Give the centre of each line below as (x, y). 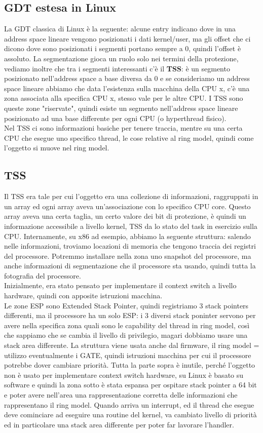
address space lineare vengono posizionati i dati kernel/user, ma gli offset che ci (127, 38)
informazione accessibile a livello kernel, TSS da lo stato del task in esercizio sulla (131, 226)
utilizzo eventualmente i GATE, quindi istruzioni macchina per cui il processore (128, 355)
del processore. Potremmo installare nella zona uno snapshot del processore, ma (128, 255)
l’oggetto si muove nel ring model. (57, 148)
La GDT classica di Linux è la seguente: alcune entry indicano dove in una (120, 29)
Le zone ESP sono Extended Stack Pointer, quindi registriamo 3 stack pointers (126, 305)
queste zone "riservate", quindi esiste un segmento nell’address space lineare (121, 108)
